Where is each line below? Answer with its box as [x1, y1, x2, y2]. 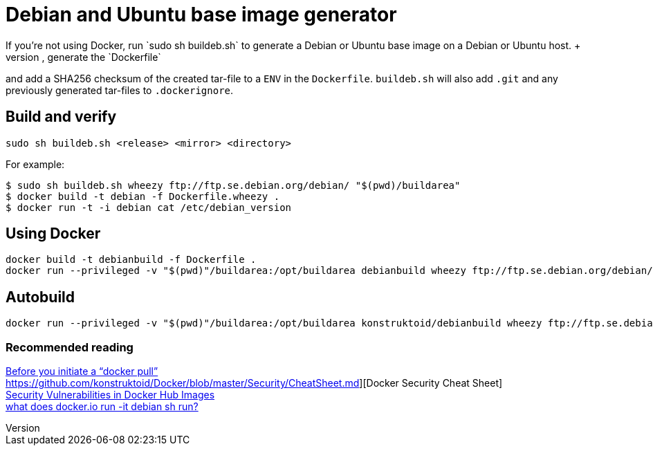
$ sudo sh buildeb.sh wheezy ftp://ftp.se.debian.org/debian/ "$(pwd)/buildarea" [6, 179, 461, 191]
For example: [6, 158, 65, 170]
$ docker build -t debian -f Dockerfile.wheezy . [6, 190, 280, 202]
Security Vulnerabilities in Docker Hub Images [6, 389, 215, 401]
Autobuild [6, 288, 75, 306]
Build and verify [6, 108, 117, 126]
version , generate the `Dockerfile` [6, 50, 161, 63]
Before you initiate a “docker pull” [6, 365, 158, 378]
